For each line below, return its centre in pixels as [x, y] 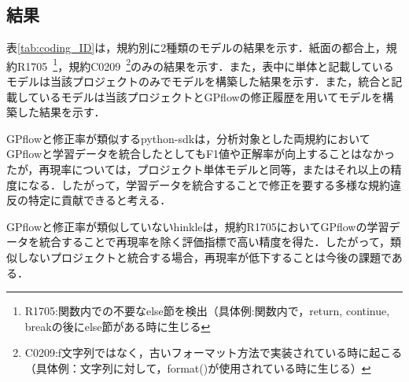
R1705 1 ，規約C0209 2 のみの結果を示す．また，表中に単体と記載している [205, 64]
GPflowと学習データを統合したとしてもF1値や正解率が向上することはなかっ [201, 154]
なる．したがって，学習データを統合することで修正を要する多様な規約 [209, 184]
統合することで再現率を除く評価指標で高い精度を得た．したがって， [214, 242]
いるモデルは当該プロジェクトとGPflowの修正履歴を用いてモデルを [211, 96]
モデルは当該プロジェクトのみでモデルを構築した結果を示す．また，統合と [199, 81]
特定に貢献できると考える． [99, 200]
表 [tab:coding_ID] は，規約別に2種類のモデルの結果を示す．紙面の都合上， [196, 48]
